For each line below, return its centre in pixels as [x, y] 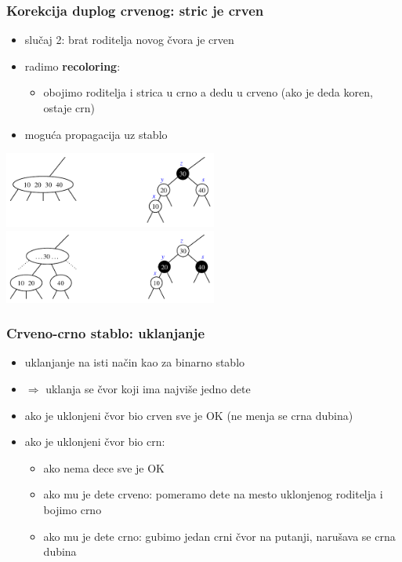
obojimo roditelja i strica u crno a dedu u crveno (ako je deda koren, [208, 92]
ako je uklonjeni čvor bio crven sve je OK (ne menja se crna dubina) [189, 415]
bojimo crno [72, 509]
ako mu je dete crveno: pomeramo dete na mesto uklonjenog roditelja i [213, 494]
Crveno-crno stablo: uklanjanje [106, 333]
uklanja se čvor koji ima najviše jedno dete [148, 388]
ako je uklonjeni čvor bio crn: [95, 442]
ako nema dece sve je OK [104, 467]
